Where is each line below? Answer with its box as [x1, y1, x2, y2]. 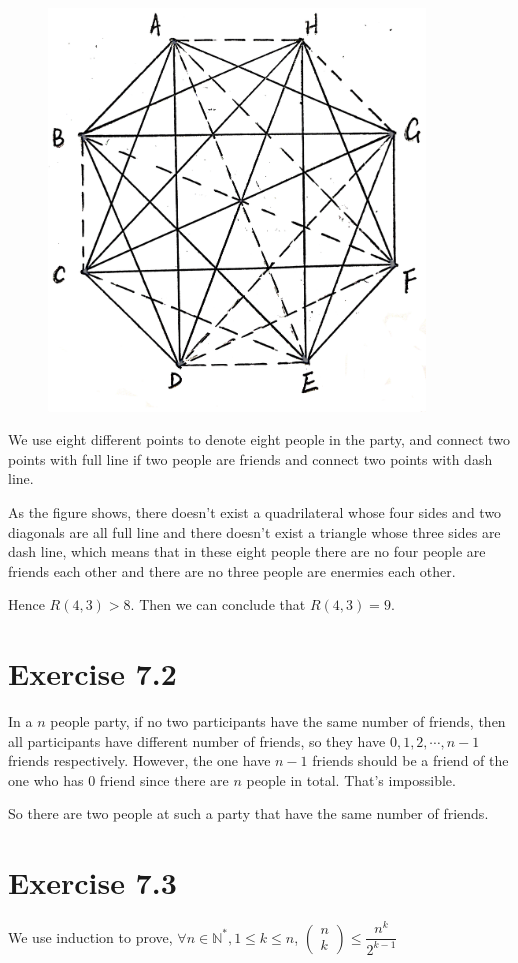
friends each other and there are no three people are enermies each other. [8, 560, 456, 581]
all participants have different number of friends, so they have [8, 730, 386, 751]
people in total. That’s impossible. [246, 769, 456, 790]
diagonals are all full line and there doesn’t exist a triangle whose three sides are [8, 521, 501, 542]
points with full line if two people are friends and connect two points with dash [8, 448, 493, 469]
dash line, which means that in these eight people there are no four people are [8, 541, 486, 562]
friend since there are [99, 769, 229, 790]
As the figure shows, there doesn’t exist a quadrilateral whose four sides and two [8, 501, 502, 522]
